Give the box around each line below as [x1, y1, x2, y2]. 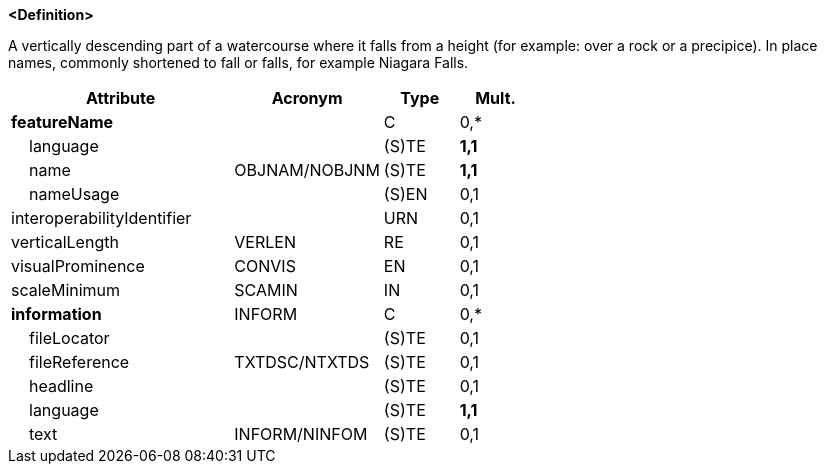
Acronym [271, 88, 343, 108]
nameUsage [29, 184, 120, 204]
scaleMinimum [11, 280, 121, 300]
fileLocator [29, 328, 110, 348]
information [11, 304, 102, 324]
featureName [11, 112, 114, 132]
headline [29, 376, 94, 396]
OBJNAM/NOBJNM [234, 160, 380, 180]
